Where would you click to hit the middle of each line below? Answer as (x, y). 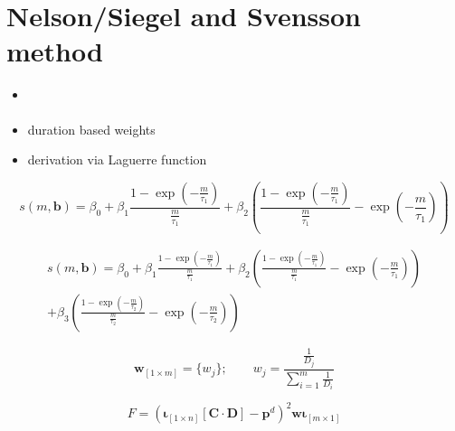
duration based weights (91, 129)
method (55, 51)
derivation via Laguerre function (117, 159)
